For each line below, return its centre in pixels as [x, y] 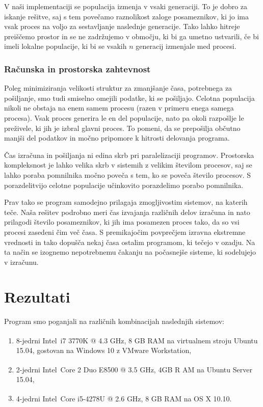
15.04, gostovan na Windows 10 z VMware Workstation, [104, 350]
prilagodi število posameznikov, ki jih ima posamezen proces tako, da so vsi [122, 222]
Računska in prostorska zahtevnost [77, 69]
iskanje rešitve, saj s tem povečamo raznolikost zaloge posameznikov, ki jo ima [126, 16]
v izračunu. [21, 262]
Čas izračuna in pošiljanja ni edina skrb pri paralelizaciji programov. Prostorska [129, 155]
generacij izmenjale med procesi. [186, 46]
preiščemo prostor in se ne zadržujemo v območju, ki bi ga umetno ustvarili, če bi [131, 36]
